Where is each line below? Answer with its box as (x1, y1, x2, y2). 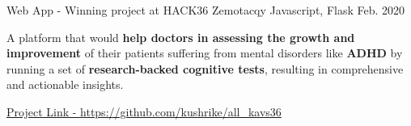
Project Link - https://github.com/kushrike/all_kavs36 (6, 103, 282, 120)
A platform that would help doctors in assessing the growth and (6, 28, 355, 45)
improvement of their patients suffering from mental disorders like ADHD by (6, 44, 403, 61)
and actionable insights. (6, 76, 124, 93)
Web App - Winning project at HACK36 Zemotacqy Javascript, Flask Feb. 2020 (6, 2, 405, 18)
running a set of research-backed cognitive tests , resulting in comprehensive (6, 60, 404, 77)
